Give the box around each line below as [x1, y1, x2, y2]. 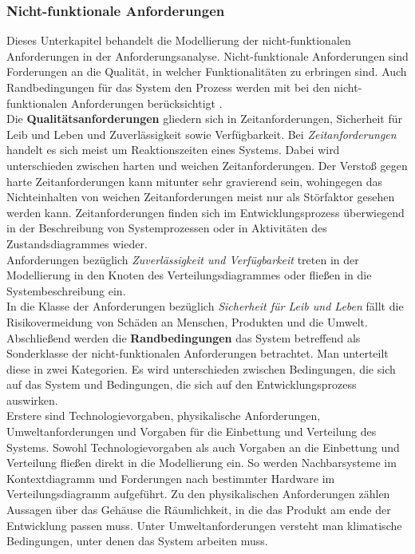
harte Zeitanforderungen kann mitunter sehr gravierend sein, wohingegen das [6, 172, 383, 189]
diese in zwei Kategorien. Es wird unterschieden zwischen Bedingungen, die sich [6, 360, 396, 377]
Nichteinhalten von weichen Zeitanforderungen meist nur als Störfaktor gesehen [6, 188, 395, 205]
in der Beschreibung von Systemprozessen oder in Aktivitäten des [6, 220, 327, 236]
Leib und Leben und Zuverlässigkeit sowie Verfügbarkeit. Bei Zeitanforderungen [6, 125, 397, 142]
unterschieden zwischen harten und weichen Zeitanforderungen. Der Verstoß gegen [6, 156, 408, 173]
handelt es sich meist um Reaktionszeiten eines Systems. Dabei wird [6, 141, 340, 158]
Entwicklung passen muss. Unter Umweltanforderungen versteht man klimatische [6, 516, 402, 533]
